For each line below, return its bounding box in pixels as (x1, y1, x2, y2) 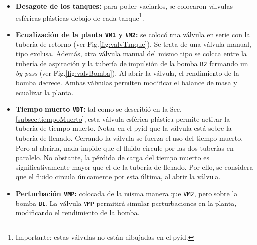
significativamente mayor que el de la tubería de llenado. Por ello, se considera (15, 162, 253, 172)
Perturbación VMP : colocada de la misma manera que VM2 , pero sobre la (15, 188, 238, 198)
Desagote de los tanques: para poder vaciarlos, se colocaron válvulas (15, 1, 233, 11)
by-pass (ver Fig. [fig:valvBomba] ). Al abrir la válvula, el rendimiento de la (15, 68, 239, 78)
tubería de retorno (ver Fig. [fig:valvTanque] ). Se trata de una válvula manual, (15, 39, 251, 49)
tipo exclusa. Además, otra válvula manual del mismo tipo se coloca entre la (15, 48, 247, 59)
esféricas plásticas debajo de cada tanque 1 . (15, 11, 144, 23)
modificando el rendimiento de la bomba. (15, 207, 140, 218)
